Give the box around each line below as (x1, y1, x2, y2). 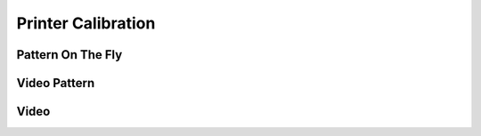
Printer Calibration (16, 13, 156, 33)
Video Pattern (16, 76, 95, 91)
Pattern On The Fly (16, 47, 123, 62)
